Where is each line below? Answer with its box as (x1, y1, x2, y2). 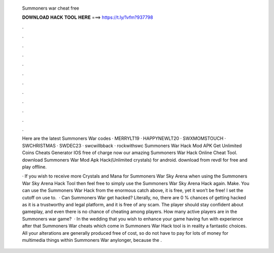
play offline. (22, 164, 47, 170)
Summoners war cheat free (22, 5, 80, 11)
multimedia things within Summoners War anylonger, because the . (22, 237, 162, 243)
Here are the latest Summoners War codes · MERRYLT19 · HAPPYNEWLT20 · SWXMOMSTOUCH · (22, 135, 226, 141)
